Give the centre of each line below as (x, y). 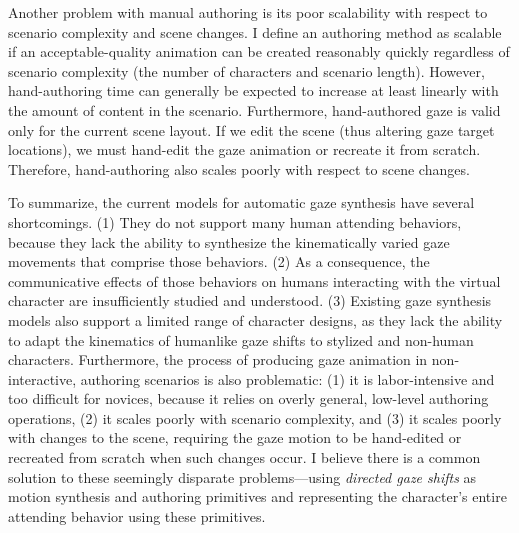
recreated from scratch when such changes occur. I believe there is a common (244, 457)
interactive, (42, 378)
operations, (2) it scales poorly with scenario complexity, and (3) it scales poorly (255, 417)
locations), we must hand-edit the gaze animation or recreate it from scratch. (244, 149)
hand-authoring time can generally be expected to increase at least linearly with (253, 90)
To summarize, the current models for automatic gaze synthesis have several (241, 202)
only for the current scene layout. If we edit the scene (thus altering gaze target (251, 129)
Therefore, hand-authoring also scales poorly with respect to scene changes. (239, 168)
